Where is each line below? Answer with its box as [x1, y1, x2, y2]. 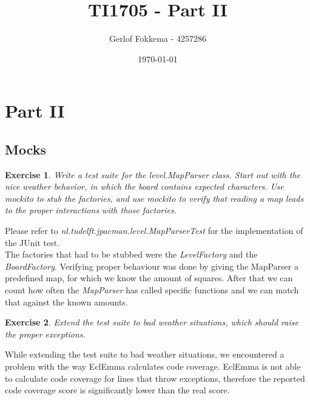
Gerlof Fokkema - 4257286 [109, 32, 206, 45]
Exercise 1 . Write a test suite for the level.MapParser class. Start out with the [5, 168, 301, 181]
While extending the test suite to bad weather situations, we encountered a [5, 348, 285, 361]
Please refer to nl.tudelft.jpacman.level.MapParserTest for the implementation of [5, 224, 303, 237]
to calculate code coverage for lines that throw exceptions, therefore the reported [5, 372, 305, 384]
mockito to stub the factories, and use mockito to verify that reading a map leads [5, 192, 304, 204]
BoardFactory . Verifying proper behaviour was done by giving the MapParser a [5, 259, 298, 272]
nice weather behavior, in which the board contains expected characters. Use [5, 180, 284, 193]
